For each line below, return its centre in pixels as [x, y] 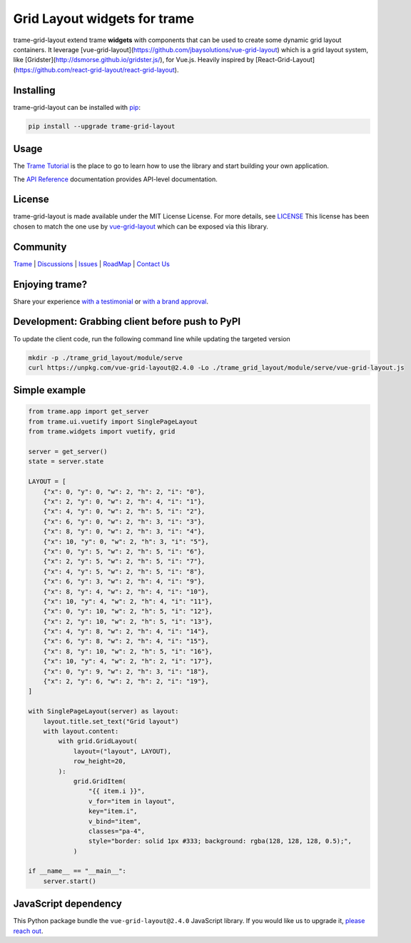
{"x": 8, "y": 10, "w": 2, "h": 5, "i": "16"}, [128, 651]
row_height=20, [100, 761]
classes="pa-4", [117, 831]
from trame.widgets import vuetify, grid [102, 432]
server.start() [70, 881]
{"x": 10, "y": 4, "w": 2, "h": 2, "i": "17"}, [128, 661]
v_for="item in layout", [132, 801]
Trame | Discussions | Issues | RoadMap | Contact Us [92, 263]
